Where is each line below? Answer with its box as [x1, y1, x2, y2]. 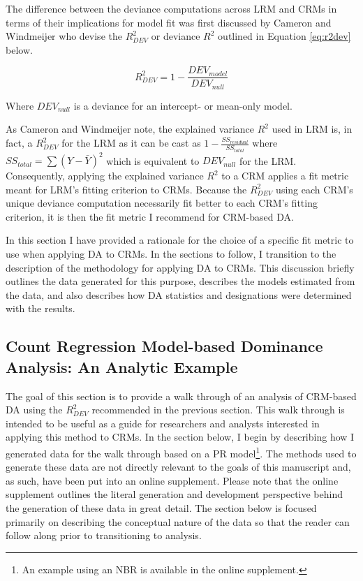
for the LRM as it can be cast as [61, 135, 201, 150]
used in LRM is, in [272, 122, 353, 136]
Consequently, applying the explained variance [6, 168, 204, 183]
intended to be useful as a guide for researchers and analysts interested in [6, 415, 320, 430]
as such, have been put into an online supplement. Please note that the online [6, 473, 339, 487]
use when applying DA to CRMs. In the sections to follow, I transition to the [6, 247, 336, 261]
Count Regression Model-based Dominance [6, 335, 323, 357]
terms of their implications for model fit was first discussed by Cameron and [6, 15, 332, 29]
